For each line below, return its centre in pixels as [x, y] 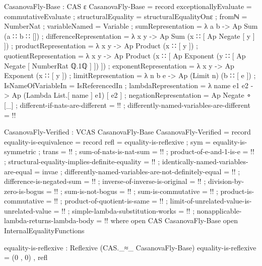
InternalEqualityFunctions [44, 230]
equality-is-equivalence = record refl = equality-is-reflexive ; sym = [108, 141]
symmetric [20, 151]
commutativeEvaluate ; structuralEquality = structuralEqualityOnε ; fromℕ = [126, 16]
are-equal [18, 171]
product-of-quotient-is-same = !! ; [116, 201]
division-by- [226, 181]
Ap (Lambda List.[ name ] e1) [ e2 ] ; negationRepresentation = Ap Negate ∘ [132, 95]
